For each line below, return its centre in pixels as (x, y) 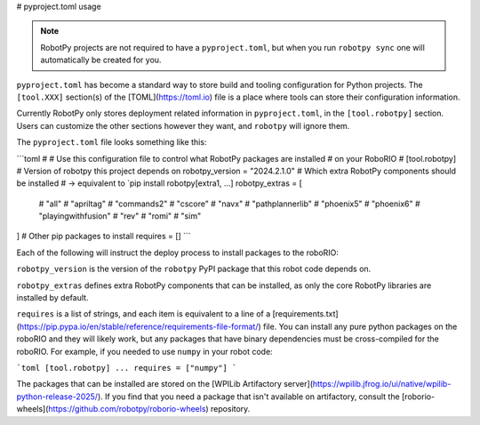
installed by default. (52, 298)
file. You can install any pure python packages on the (360, 326)
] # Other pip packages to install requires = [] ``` (104, 237)
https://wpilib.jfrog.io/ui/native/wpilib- (382, 384)
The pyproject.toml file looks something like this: (112, 142)
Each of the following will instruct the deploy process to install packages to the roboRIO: (178, 253)
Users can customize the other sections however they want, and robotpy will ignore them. (183, 125)
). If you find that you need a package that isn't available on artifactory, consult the (248, 397)
